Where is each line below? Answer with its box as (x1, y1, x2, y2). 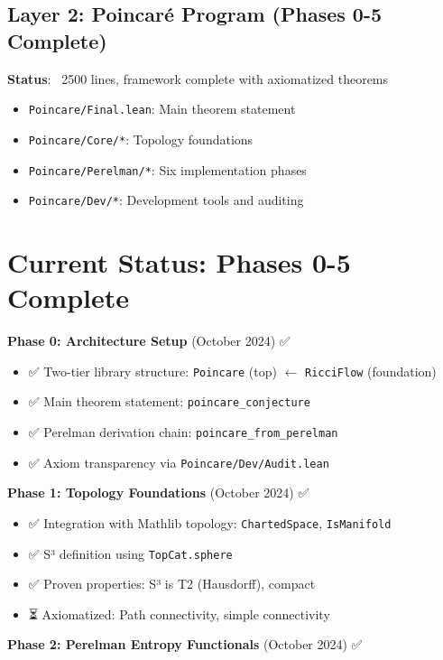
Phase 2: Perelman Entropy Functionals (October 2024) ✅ (7, 635, 363, 654)
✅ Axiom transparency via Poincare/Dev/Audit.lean (28, 452, 329, 471)
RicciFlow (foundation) (305, 361, 437, 380)
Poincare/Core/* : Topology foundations (28, 129, 254, 148)
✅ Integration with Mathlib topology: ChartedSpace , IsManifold (28, 513, 392, 532)
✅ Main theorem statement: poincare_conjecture (28, 392, 310, 411)
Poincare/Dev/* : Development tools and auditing (28, 191, 304, 209)
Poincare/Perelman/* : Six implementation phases (28, 160, 307, 179)
